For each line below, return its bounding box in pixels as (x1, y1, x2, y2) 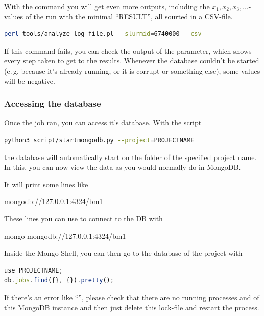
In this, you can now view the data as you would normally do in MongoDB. (4, 162, 241, 172)
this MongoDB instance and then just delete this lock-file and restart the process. (4, 302, 259, 312)
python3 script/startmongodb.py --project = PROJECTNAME (4, 136, 195, 144)
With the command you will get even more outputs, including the (4, 1, 210, 11)
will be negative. (4, 75, 55, 86)
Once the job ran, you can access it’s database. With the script (4, 117, 202, 128)
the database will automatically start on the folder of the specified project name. (4, 151, 257, 162)
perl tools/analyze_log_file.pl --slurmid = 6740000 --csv (4, 30, 202, 38)
